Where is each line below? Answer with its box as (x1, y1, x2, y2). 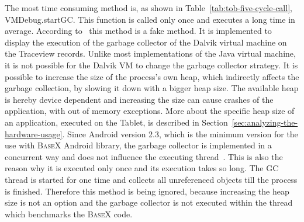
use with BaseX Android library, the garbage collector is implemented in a (5, 139, 272, 151)
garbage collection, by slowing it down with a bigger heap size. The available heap (5, 82, 299, 94)
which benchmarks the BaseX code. (5, 207, 133, 220)
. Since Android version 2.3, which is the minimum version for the (62, 127, 298, 140)
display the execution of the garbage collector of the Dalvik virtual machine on (5, 36, 287, 48)
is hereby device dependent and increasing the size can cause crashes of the (5, 93, 274, 105)
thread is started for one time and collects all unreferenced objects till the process (5, 173, 298, 185)
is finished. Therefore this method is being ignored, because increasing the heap (5, 185, 289, 197)
